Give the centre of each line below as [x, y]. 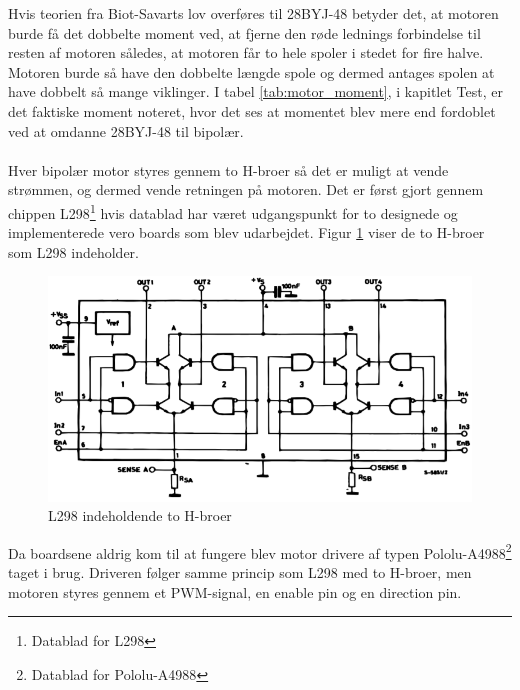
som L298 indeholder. [73, 251]
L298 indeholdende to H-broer [140, 515]
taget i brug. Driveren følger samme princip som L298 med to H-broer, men [240, 572]
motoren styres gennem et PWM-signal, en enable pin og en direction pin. [235, 591]
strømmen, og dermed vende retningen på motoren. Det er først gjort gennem [246, 189]
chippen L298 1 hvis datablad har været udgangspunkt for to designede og [233, 211]
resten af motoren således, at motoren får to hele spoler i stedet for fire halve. [246, 52]
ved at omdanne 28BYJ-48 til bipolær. [126, 130]
